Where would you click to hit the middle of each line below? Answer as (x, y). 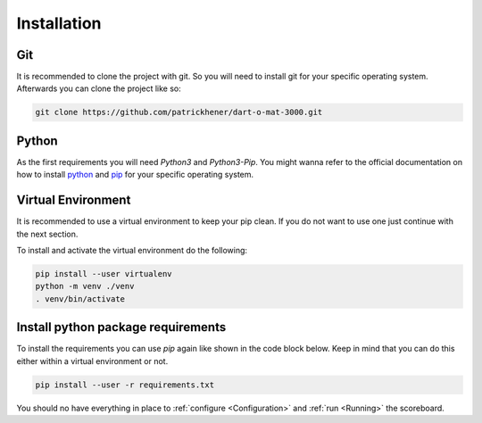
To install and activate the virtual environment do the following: (132, 251)
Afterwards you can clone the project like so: (99, 88)
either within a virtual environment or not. (92, 361)
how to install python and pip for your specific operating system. (135, 175)
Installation (59, 23)
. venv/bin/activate (80, 299)
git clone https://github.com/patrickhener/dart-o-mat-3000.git (179, 112)
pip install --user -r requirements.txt (125, 385)
